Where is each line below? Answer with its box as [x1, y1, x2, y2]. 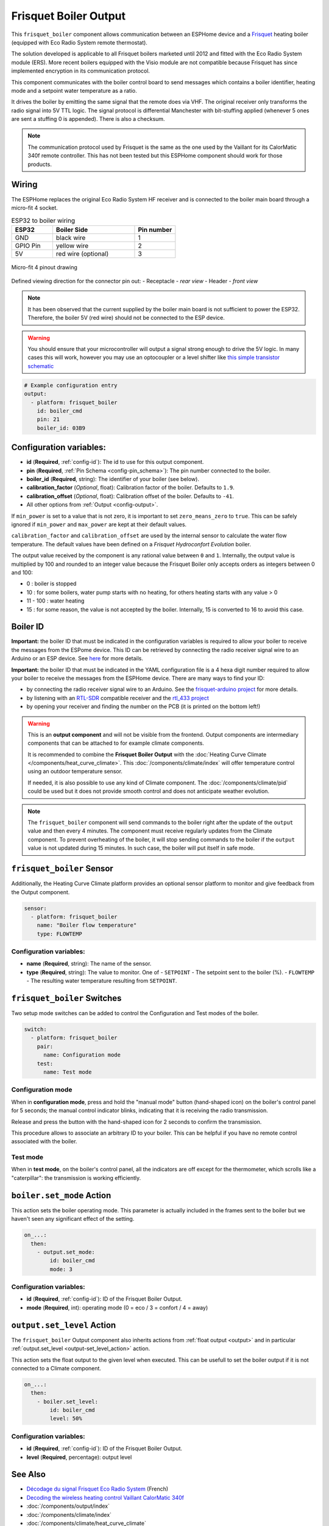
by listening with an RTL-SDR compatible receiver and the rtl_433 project [26, 694, 210, 701]
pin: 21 [37, 416, 60, 423]
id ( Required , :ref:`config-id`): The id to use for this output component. [26, 458, 204, 466]
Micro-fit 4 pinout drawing [11, 263, 77, 271]
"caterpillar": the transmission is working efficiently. [11, 1174, 141, 1181]
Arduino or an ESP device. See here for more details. [11, 655, 143, 662]
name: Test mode [43, 1069, 92, 1076]
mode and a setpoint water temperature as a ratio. [11, 87, 137, 94]
